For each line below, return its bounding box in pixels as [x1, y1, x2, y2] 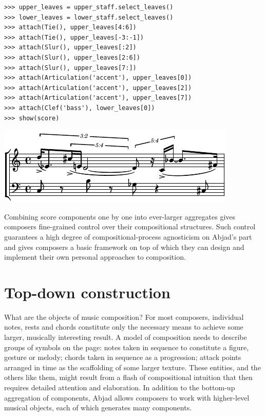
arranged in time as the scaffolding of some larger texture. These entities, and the [4, 361, 261, 372]
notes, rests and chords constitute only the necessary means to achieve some [4, 321, 243, 332]
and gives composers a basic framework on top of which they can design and [4, 241, 244, 252]
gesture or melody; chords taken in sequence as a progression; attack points [4, 352, 241, 363]
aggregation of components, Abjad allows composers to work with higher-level [4, 392, 250, 403]
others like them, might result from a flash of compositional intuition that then [4, 372, 253, 383]
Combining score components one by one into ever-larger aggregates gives [4, 211, 236, 222]
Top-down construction [4, 281, 171, 302]
